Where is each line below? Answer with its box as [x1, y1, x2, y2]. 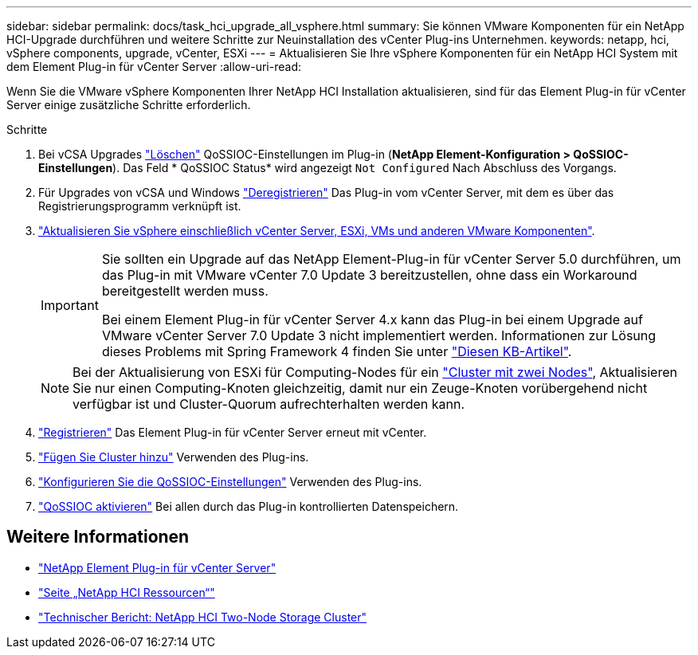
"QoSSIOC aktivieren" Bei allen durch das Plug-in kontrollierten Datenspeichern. [38, 500, 459, 513]
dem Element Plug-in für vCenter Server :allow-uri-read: [6, 60, 301, 73]
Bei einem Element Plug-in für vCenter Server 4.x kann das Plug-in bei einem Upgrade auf [101, 312, 643, 327]
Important [41, 297, 99, 313]
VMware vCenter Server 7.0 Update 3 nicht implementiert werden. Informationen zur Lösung [101, 327, 657, 343]
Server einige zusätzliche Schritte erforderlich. [6, 98, 251, 112]
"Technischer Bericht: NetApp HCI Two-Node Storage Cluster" [38, 610, 367, 624]
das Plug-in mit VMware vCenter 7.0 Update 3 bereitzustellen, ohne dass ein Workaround [101, 267, 637, 283]
